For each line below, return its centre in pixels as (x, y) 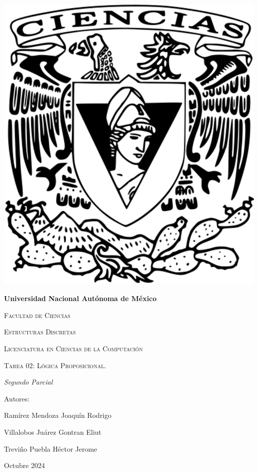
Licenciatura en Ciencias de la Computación (73, 349)
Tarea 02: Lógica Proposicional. (55, 365)
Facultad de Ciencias (37, 315)
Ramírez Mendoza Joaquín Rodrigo (58, 415)
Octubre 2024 (25, 465)
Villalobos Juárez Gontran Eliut (53, 432)
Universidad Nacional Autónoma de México (80, 298)
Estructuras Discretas (40, 332)
